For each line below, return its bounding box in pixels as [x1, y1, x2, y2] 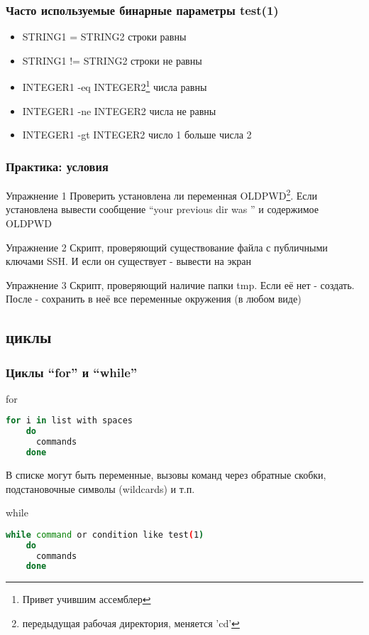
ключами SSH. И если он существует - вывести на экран [6, 254, 251, 268]
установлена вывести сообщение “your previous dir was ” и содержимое [6, 202, 319, 217]
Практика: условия [6, 157, 109, 175]
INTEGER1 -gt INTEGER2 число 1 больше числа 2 [22, 127, 252, 142]
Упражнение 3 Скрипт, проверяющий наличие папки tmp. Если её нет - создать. [6, 277, 355, 292]
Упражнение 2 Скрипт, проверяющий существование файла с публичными [6, 239, 328, 254]
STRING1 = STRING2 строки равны [22, 29, 187, 44]
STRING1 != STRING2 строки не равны [22, 53, 202, 67]
